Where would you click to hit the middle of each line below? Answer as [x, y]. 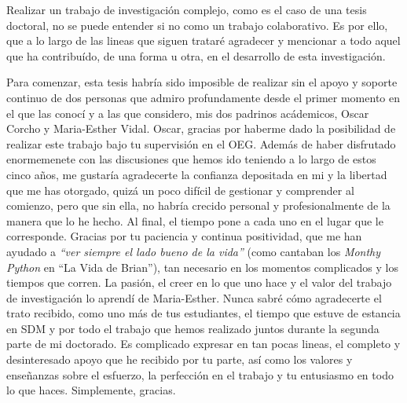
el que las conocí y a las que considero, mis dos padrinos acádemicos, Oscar [188, 113]
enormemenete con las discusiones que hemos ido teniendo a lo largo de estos [191, 159]
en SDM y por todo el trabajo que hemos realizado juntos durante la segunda [193, 328]
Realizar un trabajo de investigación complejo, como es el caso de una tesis [187, 9]
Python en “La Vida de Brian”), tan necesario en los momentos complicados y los [202, 267]
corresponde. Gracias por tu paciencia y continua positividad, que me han [184, 236]
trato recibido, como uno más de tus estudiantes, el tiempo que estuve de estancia [203, 313]
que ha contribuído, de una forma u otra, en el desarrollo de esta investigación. [196, 55]
